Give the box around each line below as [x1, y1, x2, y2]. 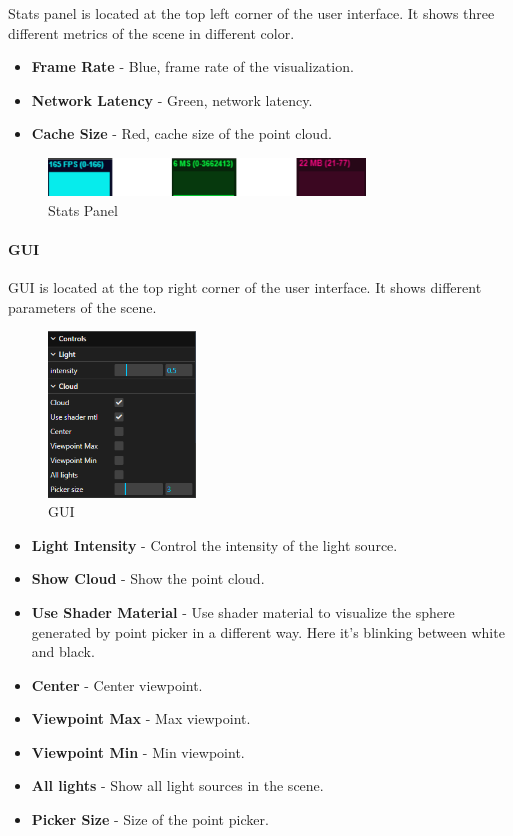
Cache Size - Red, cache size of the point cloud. [31, 123, 332, 144]
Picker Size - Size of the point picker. [31, 809, 269, 830]
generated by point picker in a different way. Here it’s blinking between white [31, 621, 505, 642]
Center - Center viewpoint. [31, 674, 203, 695]
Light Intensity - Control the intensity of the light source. [31, 534, 398, 555]
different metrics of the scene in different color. [8, 22, 295, 43]
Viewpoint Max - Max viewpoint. [31, 708, 251, 729]
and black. [31, 641, 95, 662]
